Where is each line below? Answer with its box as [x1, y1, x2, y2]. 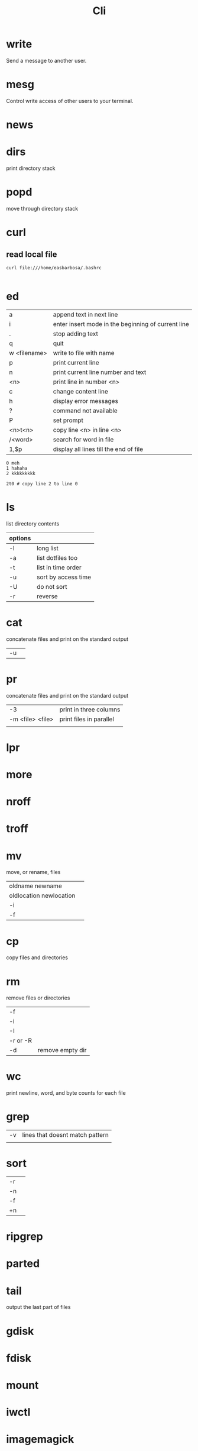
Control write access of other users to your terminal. [6, 97, 134, 104]
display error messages [53, 396, 118, 405]
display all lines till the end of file [53, 445, 144, 453]
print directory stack [6, 165, 56, 172]
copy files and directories [6, 954, 68, 961]
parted [6, 1257, 40, 1271]
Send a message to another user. [6, 57, 87, 64]
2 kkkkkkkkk [6, 470, 35, 476]
